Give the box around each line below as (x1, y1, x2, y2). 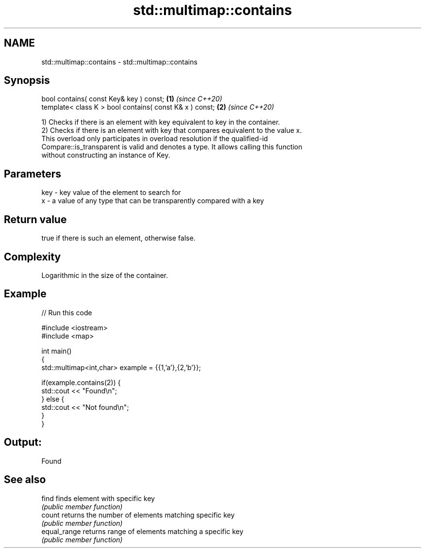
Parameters (4, 167, 61, 180)
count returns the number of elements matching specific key (41, 510, 235, 519)
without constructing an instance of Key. (41, 151, 170, 160)
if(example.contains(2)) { (41, 378, 121, 387)
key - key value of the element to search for (41, 188, 181, 197)
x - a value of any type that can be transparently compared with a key (41, 196, 264, 205)
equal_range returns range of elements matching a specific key (41, 527, 244, 536)
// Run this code (41, 308, 92, 317)
